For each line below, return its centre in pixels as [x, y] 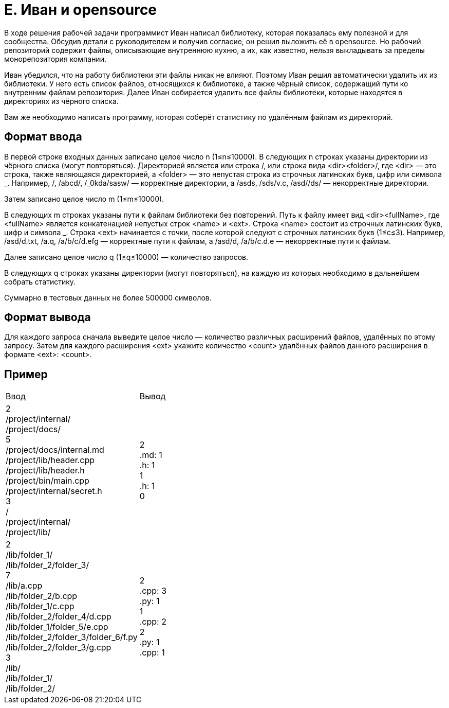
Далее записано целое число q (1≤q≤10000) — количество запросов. [126, 257]
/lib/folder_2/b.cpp [42, 596]
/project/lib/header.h [45, 471]
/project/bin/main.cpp [48, 481]
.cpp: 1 [152, 653]
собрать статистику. [40, 281]
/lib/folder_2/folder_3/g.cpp [59, 648]
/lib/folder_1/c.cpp [40, 606]
